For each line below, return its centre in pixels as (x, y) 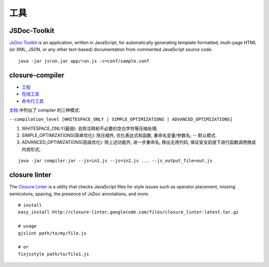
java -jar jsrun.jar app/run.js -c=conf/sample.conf (84, 61)
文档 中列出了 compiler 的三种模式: (45, 110)
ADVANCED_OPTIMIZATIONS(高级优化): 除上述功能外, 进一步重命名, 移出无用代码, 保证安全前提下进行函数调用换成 (139, 142)
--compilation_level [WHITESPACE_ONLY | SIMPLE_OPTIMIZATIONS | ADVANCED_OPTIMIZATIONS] (121, 119)
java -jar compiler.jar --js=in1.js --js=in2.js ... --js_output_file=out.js (115, 161)
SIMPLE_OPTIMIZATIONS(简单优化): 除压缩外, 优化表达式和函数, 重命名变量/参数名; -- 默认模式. (119, 135)
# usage (27, 226)
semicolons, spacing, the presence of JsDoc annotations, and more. (79, 194)
